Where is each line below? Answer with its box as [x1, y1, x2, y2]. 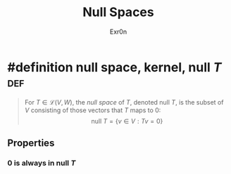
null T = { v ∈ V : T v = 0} [91, 116, 163, 125]
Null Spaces [82, 4, 154, 20]
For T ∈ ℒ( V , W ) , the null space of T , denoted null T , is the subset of [24, 98, 224, 106]
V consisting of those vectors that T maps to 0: [24, 106, 161, 114]
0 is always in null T [7, 159, 76, 168]
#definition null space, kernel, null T [7, 59, 222, 75]
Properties [7, 138, 55, 149]
